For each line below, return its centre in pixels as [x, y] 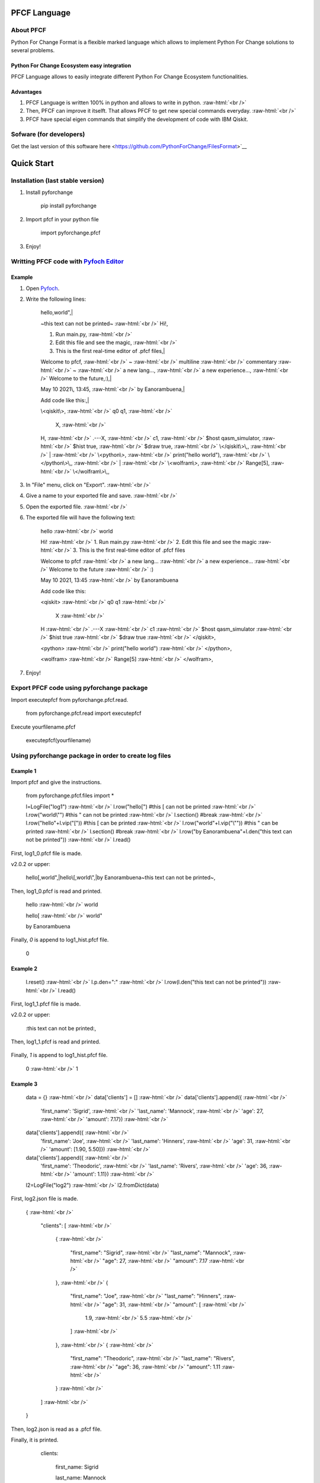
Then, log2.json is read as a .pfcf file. [56, 1429]
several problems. [33, 50]
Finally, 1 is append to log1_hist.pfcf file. [59, 1055]
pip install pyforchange [69, 206]
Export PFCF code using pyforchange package [79, 688]
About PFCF [29, 30]
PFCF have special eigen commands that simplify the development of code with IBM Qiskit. [137, 119]
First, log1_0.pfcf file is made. [47, 853]
